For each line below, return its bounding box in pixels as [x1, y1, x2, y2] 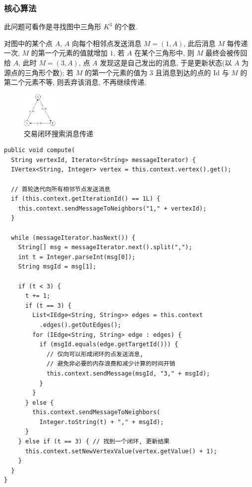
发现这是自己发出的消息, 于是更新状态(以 [100, 57, 232, 67]
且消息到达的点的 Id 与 [155, 67, 229, 77]
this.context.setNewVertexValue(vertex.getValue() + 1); [25, 447, 217, 455]
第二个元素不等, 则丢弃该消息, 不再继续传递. [4, 77, 146, 87]
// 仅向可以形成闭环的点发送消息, [46, 350, 144, 358]
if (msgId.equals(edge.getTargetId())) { [39, 341, 178, 348]
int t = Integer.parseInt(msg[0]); [18, 253, 135, 261]
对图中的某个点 [4, 38, 53, 48]
